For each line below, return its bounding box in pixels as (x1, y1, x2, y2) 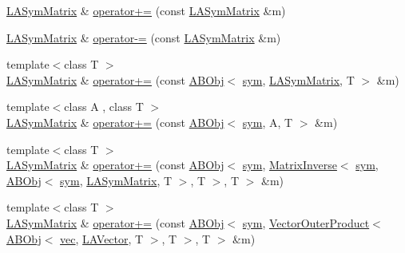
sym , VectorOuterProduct (242, 214, 370, 231)
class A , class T (64, 98, 144, 115)
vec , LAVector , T (60, 230, 144, 247)
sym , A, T (242, 113, 293, 130)
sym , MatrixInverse (242, 156, 337, 173)
